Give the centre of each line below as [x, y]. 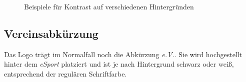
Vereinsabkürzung [51, 33]
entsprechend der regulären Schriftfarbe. [65, 73]
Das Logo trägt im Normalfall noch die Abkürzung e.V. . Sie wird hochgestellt [123, 54]
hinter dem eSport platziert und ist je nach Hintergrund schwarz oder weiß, [119, 64]
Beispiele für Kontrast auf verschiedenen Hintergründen [109, 6]
